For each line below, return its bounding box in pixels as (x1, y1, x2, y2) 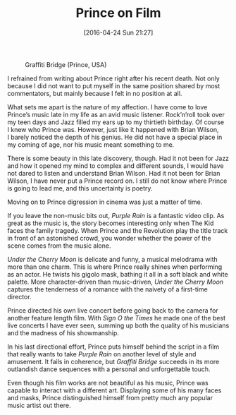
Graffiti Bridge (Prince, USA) (25, 60, 107, 68)
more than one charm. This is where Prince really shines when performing (7, 263, 223, 271)
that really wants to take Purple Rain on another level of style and (7, 349, 197, 358)
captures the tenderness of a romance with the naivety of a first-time (7, 284, 208, 294)
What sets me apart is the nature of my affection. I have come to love (7, 102, 208, 111)
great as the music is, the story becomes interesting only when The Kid (7, 219, 214, 227)
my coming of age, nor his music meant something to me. (7, 140, 175, 149)
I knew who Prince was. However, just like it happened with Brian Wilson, (7, 125, 220, 133)
